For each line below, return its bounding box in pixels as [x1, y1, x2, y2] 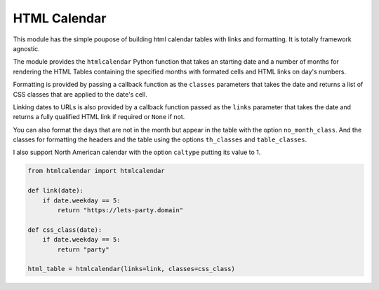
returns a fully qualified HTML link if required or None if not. [13, 113, 185, 121]
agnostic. [13, 44, 40, 53]
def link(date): [27, 186, 84, 195]
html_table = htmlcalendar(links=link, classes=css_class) [27, 265, 235, 273]
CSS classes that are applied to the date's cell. [13, 90, 147, 98]
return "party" [57, 245, 110, 254]
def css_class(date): [27, 226, 102, 234]
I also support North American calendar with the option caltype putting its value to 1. [13, 148, 261, 157]
